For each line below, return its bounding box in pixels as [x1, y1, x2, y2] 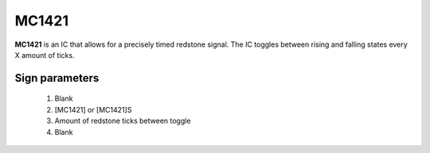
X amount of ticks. [14, 50, 75, 59]
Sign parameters [14, 71, 100, 85]
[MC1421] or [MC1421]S [54, 105, 132, 114]
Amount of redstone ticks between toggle [54, 116, 191, 126]
